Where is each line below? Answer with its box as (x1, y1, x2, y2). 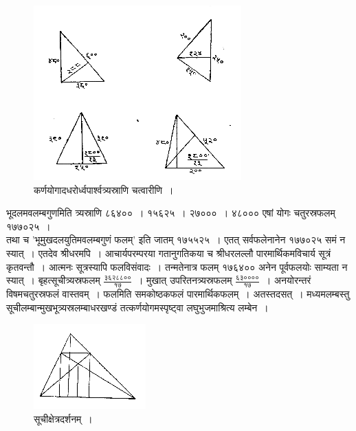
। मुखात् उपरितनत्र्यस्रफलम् (136, 273, 232, 287)
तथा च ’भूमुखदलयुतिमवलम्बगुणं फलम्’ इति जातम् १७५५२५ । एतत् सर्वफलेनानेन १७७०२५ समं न (6, 232, 346, 247)
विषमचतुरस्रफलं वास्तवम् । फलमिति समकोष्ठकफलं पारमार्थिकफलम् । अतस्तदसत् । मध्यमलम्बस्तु (6, 286, 350, 300)
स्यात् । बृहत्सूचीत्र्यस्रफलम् (6, 273, 100, 287)
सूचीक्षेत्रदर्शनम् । (34, 411, 93, 426)
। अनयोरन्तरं (264, 273, 311, 287)
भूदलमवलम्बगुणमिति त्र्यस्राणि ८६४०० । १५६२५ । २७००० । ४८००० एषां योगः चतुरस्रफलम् (6, 206, 335, 220)
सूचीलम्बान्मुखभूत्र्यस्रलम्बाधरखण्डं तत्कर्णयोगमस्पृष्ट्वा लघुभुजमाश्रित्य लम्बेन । (6, 300, 269, 314)
